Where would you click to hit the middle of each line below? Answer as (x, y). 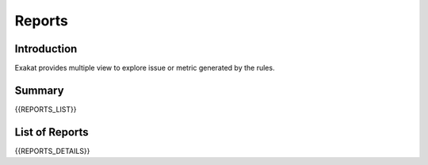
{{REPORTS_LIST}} (46, 109)
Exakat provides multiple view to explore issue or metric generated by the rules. (145, 68)
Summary (39, 90)
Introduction (46, 49)
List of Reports (52, 132)
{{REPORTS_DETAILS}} (52, 151)
